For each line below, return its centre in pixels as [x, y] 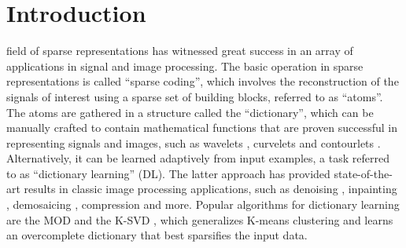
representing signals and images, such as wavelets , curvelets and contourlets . [194, 142]
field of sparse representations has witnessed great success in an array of [180, 51]
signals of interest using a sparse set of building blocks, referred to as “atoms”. [195, 96]
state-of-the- [363, 173]
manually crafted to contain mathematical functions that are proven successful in [202, 128]
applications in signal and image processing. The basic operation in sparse [185, 66]
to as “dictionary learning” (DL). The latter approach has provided [168, 173]
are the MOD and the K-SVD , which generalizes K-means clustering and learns [200, 219]
